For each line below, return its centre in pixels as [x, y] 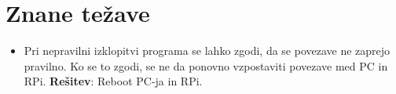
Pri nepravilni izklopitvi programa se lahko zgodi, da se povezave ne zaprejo [207, 51]
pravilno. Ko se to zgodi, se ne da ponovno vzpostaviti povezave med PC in [206, 65]
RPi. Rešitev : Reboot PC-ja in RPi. [113, 81]
